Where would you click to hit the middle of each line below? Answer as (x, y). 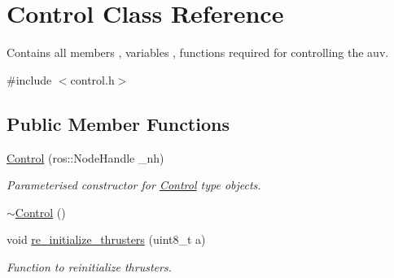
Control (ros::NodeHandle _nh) (85, 157)
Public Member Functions (118, 123)
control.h (92, 79)
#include (29, 79)
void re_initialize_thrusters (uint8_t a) (106, 239)
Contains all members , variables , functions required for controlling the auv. (198, 52)
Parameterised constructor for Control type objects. (134, 185)
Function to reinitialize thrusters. (89, 266)
